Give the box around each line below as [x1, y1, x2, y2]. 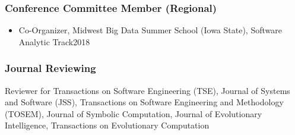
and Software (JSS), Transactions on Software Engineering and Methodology [5, 96, 284, 108]
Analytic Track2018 [18, 35, 90, 48]
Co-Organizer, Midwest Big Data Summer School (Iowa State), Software [18, 24, 282, 36]
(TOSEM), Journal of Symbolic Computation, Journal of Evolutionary [5, 107, 262, 120]
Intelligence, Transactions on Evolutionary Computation [5, 119, 210, 131]
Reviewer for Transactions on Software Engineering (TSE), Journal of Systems [5, 84, 290, 96]
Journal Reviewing [5, 61, 96, 76]
